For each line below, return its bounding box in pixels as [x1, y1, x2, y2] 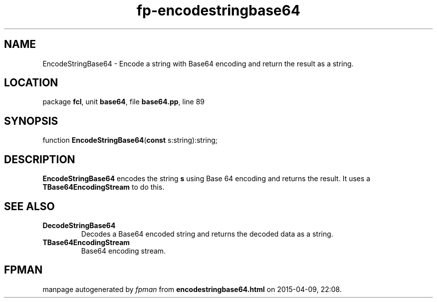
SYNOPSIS [4, 114, 58, 127]
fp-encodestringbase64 [137, 2, 300, 19]
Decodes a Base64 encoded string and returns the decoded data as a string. [81, 229, 333, 238]
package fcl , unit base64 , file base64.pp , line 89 [42, 97, 205, 106]
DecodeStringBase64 [42, 221, 116, 230]
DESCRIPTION [4, 153, 75, 166]
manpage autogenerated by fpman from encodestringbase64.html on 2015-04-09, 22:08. [42, 285, 342, 294]
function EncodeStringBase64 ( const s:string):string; [42, 136, 218, 145]
